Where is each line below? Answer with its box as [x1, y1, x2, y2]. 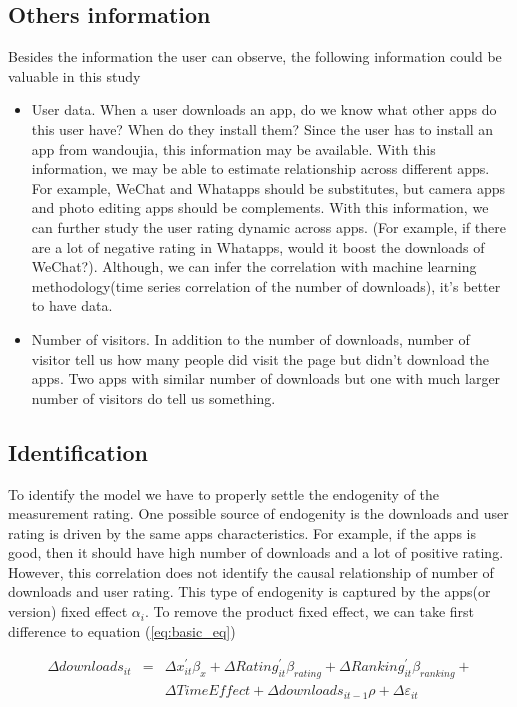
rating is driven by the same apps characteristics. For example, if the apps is [8, 522, 476, 543]
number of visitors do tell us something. [31, 387, 276, 408]
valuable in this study [8, 65, 141, 86]
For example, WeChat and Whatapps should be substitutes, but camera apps [31, 177, 506, 198]
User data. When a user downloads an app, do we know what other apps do [31, 99, 497, 120]
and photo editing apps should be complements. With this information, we [31, 197, 489, 218]
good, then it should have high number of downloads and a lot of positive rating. [8, 542, 504, 563]
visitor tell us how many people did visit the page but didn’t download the [31, 348, 490, 369]
